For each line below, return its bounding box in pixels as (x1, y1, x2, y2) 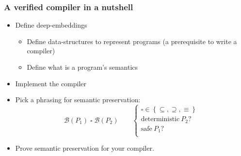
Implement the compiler (15, 78, 87, 88)
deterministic (141, 116, 180, 123)
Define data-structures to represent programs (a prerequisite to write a (27, 36, 237, 46)
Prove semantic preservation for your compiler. (15, 143, 154, 153)
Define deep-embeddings (15, 20, 87, 30)
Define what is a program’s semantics (27, 62, 138, 72)
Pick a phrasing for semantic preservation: (15, 94, 141, 105)
